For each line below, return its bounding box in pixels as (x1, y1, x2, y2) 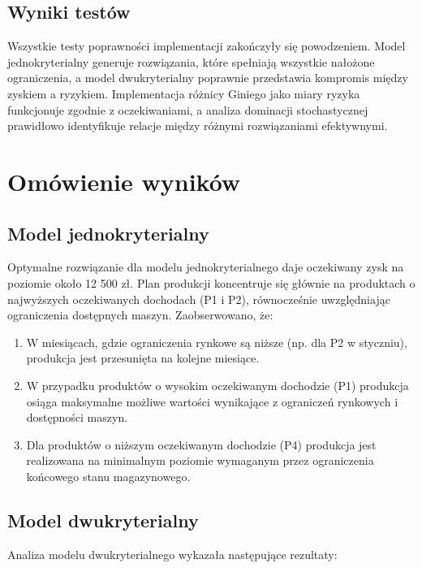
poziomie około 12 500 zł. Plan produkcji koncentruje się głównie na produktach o (7, 274, 416, 291)
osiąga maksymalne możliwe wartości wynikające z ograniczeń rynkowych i (26, 392, 398, 410)
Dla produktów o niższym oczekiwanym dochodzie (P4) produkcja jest (26, 436, 377, 453)
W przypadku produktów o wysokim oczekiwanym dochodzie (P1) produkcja (26, 376, 409, 393)
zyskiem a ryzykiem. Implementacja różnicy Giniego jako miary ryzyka (7, 85, 360, 102)
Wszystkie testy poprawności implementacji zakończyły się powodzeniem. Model (7, 37, 406, 54)
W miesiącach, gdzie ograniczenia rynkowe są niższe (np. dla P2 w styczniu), (26, 333, 407, 350)
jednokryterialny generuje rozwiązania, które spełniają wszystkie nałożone (7, 53, 375, 70)
